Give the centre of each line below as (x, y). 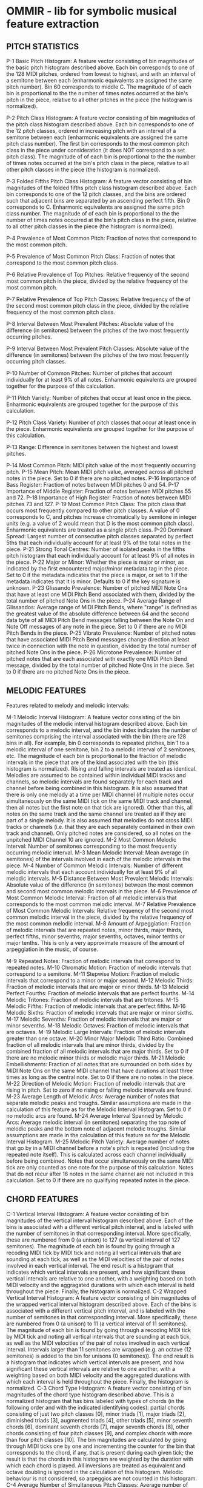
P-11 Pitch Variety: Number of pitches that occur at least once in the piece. (99, 398)
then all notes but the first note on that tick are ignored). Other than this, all (99, 807)
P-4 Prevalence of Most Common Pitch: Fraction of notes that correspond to (101, 238)
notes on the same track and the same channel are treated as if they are (96, 814)
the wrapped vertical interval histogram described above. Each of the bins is (101, 1304)
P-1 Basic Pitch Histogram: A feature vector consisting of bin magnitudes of (100, 61)
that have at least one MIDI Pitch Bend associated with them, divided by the (101, 594)
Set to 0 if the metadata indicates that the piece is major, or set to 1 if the (97, 575)
